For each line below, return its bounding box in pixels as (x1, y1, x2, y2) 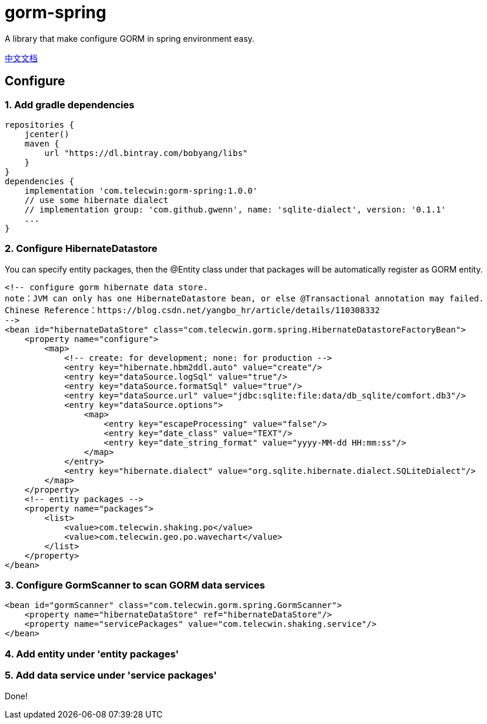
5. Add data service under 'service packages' (5, 669, 217, 682)
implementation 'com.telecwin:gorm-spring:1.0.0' (24, 185, 258, 195)
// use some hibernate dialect (24, 195, 169, 205)
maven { (24, 138, 59, 148)
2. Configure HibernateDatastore (5, 243, 158, 255)
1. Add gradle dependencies (5, 98, 135, 111)
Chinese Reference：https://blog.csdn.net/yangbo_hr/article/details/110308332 (5, 305, 380, 315)
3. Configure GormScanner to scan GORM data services (5, 579, 265, 592)
